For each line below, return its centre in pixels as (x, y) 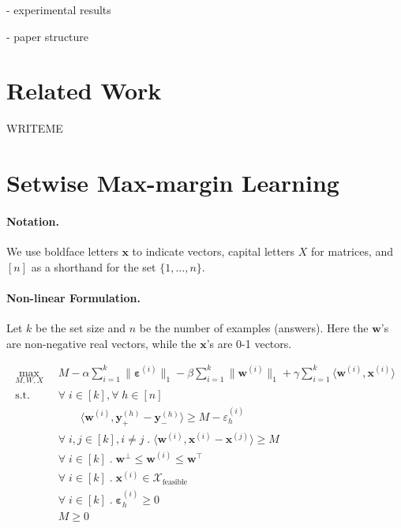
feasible (175, 482)
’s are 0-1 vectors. (249, 343)
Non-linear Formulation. (73, 297)
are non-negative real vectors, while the (101, 343)
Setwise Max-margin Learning (173, 183)
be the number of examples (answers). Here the (254, 328)
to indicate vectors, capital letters (214, 251)
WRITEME (35, 128)
